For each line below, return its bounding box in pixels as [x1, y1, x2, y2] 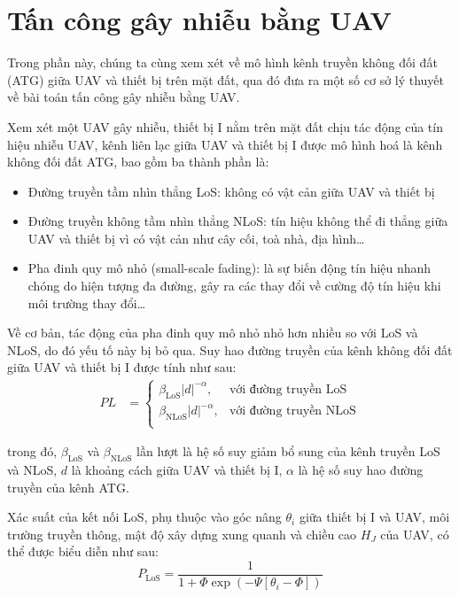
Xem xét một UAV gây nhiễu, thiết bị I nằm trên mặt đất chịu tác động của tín [7, 117, 443, 136]
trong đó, [7, 442, 58, 461]
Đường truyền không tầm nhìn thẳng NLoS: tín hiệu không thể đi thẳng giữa [27, 212, 448, 230]
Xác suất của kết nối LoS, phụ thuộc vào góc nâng [7, 508, 282, 526]
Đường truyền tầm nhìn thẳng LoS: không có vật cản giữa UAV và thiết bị [27, 182, 435, 200]
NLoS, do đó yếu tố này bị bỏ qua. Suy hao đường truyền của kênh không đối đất [7, 340, 453, 359]
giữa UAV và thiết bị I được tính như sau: [7, 358, 237, 376]
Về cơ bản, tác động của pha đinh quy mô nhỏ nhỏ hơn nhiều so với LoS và [7, 323, 418, 342]
